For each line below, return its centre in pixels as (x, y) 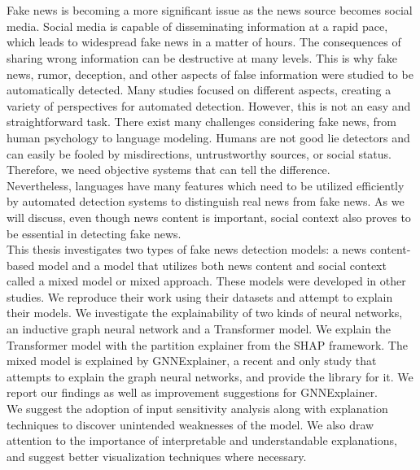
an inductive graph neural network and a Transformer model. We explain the (199, 329)
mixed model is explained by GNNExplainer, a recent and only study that (192, 361)
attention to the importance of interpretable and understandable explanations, (202, 440)
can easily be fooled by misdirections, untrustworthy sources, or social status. (199, 153)
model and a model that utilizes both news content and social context (212, 265)
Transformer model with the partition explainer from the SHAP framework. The (207, 344)
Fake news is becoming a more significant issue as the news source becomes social (210, 10)
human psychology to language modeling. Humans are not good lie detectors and (208, 137)
